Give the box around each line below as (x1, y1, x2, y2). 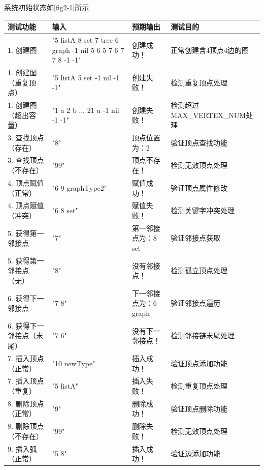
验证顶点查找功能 (171, 137, 228, 148)
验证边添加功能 (171, 448, 221, 459)
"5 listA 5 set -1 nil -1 (52, 72, 120, 82)
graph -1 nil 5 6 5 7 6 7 (52, 44, 124, 55)
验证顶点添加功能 (171, 358, 228, 368)
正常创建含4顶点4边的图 (171, 44, 249, 55)
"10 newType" (52, 358, 95, 368)
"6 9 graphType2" (52, 182, 107, 193)
